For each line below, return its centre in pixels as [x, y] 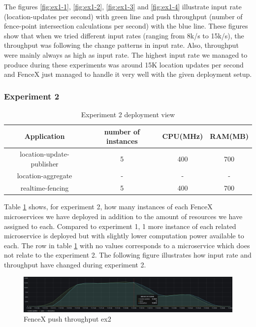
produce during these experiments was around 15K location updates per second [124, 64]
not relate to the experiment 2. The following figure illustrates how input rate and [128, 255]
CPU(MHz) [183, 136]
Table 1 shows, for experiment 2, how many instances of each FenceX [108, 207]
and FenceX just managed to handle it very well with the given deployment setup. [128, 74]
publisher [45, 163]
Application [45, 136]
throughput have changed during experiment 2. [75, 264]
